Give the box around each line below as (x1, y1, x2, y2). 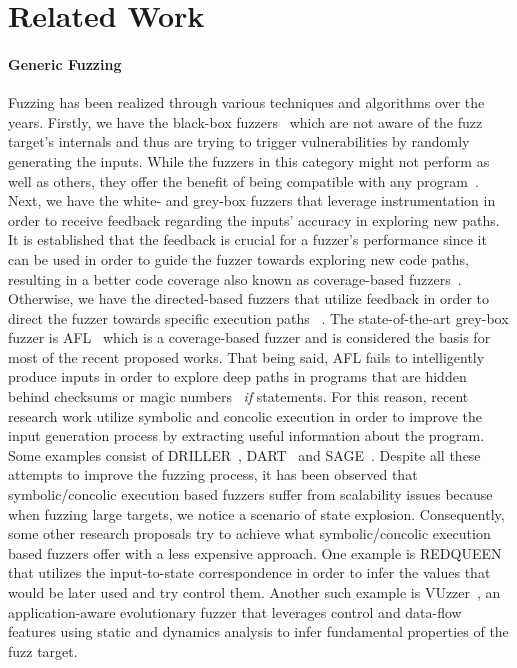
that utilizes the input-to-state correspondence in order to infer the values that (8, 562, 491, 583)
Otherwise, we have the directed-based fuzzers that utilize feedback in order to (8, 288, 490, 309)
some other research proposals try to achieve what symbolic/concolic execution (8, 523, 491, 544)
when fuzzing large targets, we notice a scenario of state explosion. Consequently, (8, 503, 505, 524)
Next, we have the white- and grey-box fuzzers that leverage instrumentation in (8, 190, 496, 211)
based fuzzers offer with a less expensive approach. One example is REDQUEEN (8, 542, 502, 563)
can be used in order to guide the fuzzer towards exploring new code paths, (8, 248, 469, 269)
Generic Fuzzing (8, 53, 122, 74)
